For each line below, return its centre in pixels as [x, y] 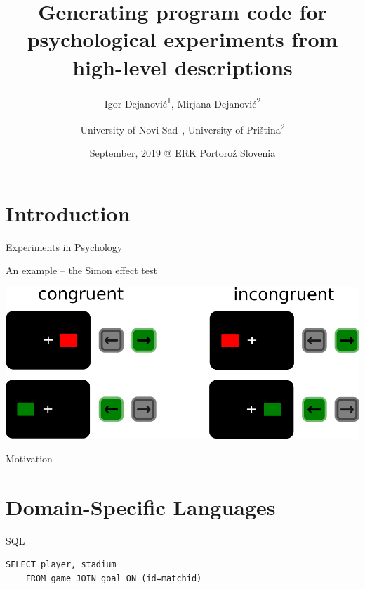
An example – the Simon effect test [81, 270]
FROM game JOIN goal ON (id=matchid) [114, 578]
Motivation [29, 458]
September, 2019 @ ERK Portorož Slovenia [182, 153]
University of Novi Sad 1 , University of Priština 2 [182, 128]
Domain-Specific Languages [141, 506]
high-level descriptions [182, 66]
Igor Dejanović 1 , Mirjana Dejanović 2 [182, 102]
